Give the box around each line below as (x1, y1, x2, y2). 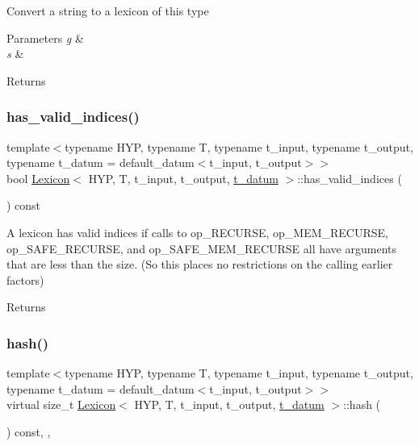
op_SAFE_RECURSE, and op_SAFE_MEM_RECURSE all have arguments (6, 240, 396, 256)
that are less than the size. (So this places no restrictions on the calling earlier (6, 256, 393, 273)
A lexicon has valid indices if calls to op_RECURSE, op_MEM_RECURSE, (6, 223, 388, 240)
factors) (6, 271, 44, 288)
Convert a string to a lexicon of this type (6, 2, 209, 19)
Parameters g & (6, 29, 84, 46)
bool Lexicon (6, 169, 70, 186)
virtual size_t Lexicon (6, 396, 116, 413)
